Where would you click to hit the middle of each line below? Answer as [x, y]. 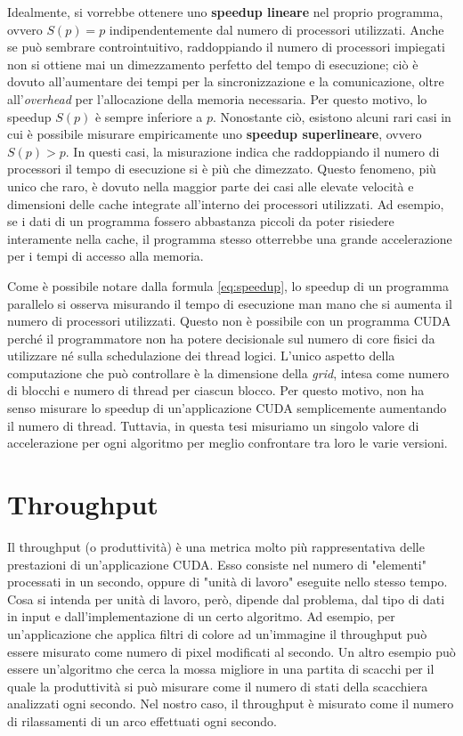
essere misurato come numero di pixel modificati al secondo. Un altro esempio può [231, 651]
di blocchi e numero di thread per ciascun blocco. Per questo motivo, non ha [216, 390]
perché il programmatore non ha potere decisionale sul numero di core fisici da [221, 338]
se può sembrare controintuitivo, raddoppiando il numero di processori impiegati [226, 47]
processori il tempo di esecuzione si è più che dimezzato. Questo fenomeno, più [222, 169]
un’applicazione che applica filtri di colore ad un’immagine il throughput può [217, 633]
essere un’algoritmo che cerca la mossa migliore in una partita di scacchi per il [221, 669]
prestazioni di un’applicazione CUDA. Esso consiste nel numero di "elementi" [217, 564]
